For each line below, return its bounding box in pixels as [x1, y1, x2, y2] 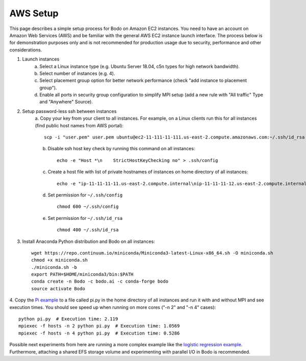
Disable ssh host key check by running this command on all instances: [47, 146, 195, 152]
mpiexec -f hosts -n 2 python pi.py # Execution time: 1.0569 [18, 323, 180, 329]
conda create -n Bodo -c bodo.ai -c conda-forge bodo [31, 279, 168, 285]
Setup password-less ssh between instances [22, 108, 117, 114]
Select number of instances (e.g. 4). [39, 70, 115, 76]
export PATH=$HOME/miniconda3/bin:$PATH [31, 271, 134, 277]
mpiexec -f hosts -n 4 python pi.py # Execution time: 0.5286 [18, 330, 180, 336]
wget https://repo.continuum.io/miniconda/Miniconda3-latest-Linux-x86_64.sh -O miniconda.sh [31, 250, 273, 256]
